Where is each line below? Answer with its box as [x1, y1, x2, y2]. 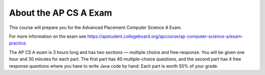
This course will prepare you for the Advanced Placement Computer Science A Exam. [9, 25, 182, 30]
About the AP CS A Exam [9, 7, 112, 18]
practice [9, 40, 26, 46]
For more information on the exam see [9, 33, 86, 39]
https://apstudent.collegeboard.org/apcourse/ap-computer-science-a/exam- [87, 33, 243, 39]
